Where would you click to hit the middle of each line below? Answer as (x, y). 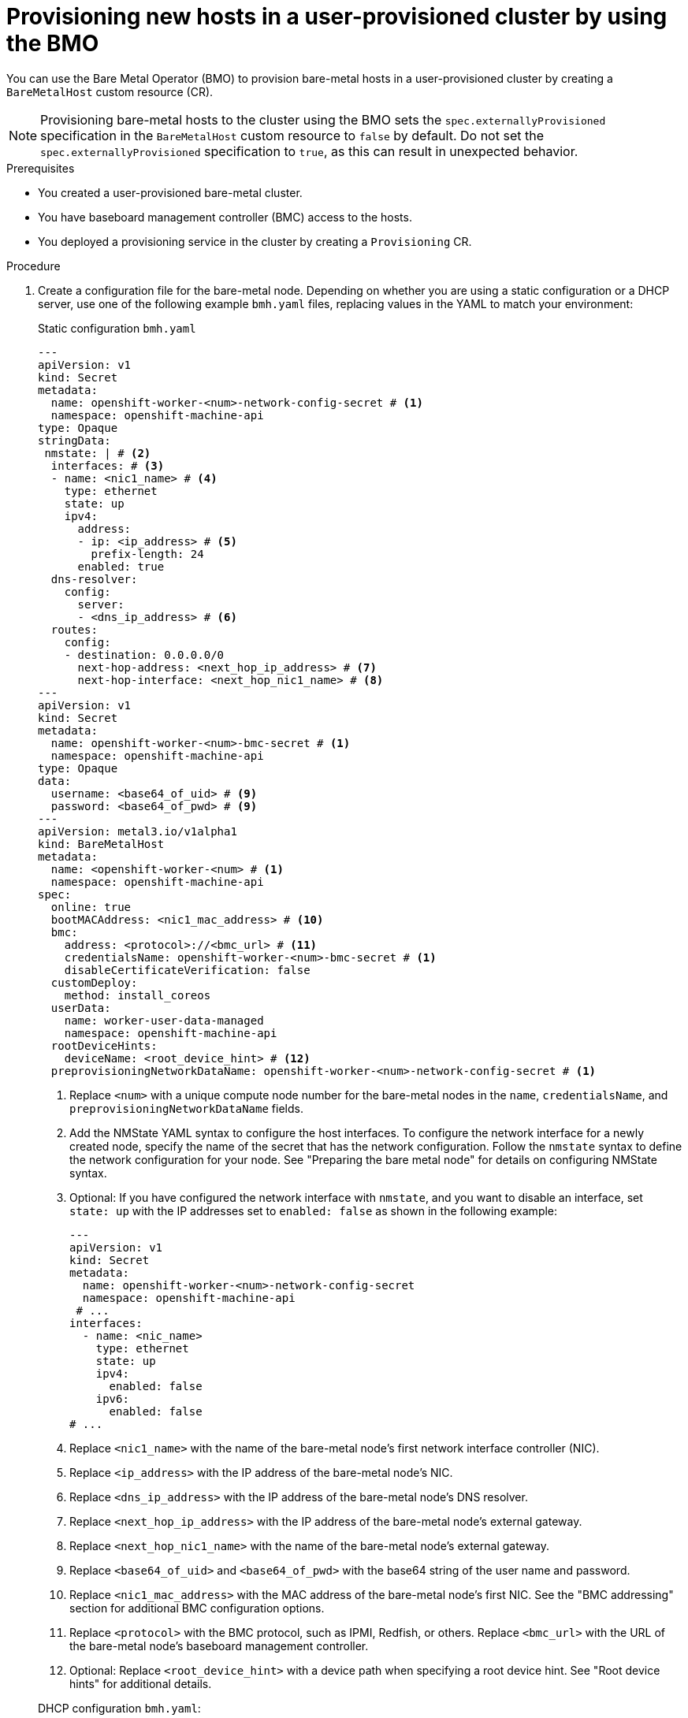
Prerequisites (41, 168)
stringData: (74, 440)
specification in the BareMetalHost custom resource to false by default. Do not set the (292, 135)
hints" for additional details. (141, 1683)
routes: (74, 629)
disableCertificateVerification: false (187, 970)
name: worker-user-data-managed (164, 1020)
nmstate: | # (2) (98, 453)
